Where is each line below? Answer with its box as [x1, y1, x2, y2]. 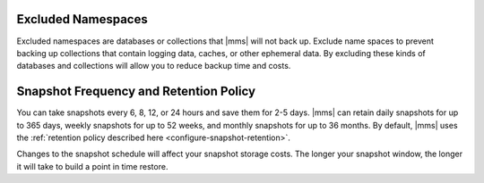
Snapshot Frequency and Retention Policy [16, 84, 255, 99]
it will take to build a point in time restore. [16, 161, 169, 171]
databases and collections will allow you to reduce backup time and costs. [16, 61, 291, 71]
